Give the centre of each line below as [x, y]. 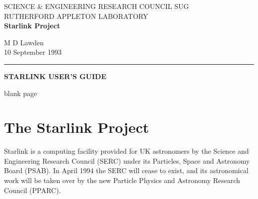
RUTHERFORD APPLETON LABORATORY [76, 16]
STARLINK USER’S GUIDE [55, 76]
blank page [21, 93]
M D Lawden [24, 42]
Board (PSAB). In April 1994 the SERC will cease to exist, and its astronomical [126, 170]
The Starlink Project [77, 127]
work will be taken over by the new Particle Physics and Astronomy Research [122, 180]
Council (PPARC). [32, 190]
